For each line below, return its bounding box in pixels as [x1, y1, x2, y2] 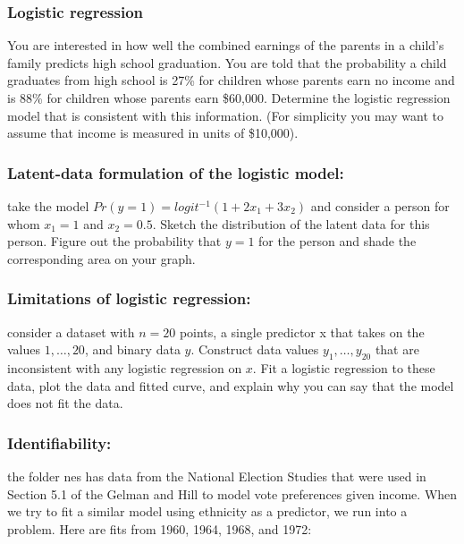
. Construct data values [190, 340, 319, 359]
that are [375, 340, 419, 359]
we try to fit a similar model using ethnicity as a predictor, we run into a [7, 502, 408, 521]
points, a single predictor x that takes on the [179, 322, 425, 341]
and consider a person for [310, 197, 450, 215]
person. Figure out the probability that [7, 232, 222, 251]
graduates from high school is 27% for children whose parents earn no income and [7, 71, 455, 89]
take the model [7, 197, 89, 215]
